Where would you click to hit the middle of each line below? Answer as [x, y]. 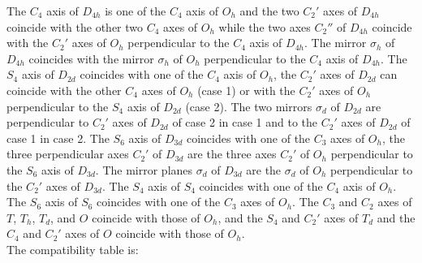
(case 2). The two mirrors [249, 106]
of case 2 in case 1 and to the [245, 122]
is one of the [136, 11]
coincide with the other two [75, 26]
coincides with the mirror [91, 58]
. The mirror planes [144, 169]
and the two [269, 11]
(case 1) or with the [246, 90]
